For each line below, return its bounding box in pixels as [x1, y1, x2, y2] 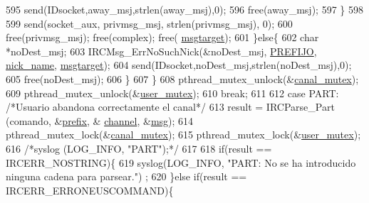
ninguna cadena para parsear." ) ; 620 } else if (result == [6, 169, 247, 184]
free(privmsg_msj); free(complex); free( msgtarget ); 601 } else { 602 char [6, 30, 319, 45]
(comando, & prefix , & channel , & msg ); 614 [6, 113, 194, 128]
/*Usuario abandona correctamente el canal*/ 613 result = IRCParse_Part [6, 99, 335, 114]
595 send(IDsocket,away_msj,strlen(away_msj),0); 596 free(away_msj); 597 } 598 [6, 2, 363, 16]
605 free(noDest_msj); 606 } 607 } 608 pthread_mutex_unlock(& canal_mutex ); [6, 71, 359, 86]
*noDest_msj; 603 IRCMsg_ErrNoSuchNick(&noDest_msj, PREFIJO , [6, 43, 317, 58]
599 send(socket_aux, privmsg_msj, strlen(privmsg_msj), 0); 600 [6, 16, 293, 31]
